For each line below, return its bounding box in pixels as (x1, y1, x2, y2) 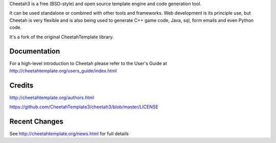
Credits (9, 81, 34, 89)
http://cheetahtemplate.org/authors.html (9, 94, 95, 101)
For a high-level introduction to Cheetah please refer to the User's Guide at (9, 60, 167, 66)
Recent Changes (9, 117, 64, 126)
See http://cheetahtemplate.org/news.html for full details (9, 131, 129, 137)
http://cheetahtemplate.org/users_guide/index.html (9, 67, 117, 74)
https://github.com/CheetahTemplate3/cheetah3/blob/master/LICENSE (9, 104, 158, 110)
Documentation (9, 47, 60, 56)
